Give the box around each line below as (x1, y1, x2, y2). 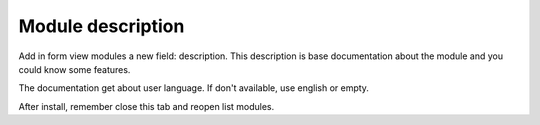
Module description (18, 15, 185, 37)
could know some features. (18, 63, 131, 75)
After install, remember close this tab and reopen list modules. (18, 100, 275, 112)
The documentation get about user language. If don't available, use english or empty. (18, 82, 370, 94)
